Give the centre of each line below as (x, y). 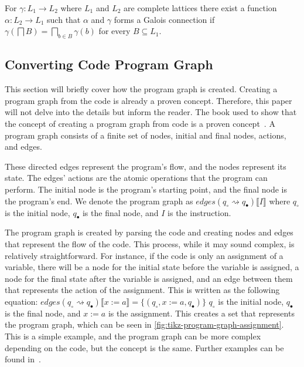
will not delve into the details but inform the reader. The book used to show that (151, 112)
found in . (23, 359)
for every (115, 31)
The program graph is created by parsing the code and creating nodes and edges (149, 232)
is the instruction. (199, 212)
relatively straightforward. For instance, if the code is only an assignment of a (144, 255)
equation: (21, 301)
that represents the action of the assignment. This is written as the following (142, 290)
